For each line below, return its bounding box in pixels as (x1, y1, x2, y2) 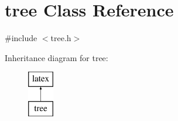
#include (5, 32, 37, 44)
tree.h (50, 32, 71, 44)
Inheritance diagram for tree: (5, 51, 108, 63)
